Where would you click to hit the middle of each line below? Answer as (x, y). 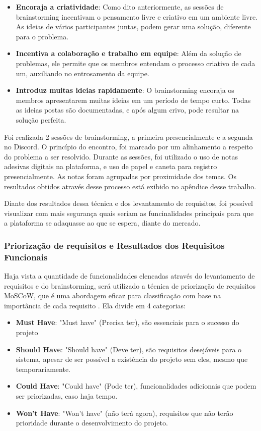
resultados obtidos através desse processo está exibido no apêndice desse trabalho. (130, 186)
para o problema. (42, 36)
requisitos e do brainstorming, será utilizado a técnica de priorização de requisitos (130, 285)
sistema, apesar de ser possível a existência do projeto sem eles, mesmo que (132, 359)
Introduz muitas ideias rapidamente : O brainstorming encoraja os (125, 90)
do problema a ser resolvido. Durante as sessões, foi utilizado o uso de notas (121, 156)
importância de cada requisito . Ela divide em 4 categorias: (95, 305)
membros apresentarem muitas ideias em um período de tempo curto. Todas (133, 100)
